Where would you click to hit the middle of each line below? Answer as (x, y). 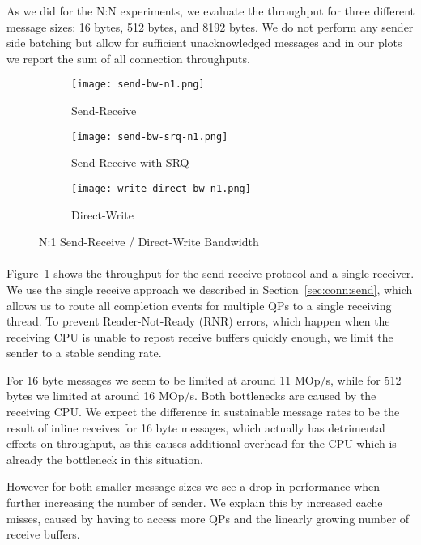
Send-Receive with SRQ (130, 162)
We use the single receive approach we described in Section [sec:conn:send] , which (210, 289)
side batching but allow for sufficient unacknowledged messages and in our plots (204, 43)
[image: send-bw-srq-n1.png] (150, 136)
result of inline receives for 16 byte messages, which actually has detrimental (196, 427)
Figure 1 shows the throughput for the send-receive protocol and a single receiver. (210, 273)
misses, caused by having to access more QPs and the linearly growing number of (208, 518)
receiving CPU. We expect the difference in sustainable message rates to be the (203, 412)
